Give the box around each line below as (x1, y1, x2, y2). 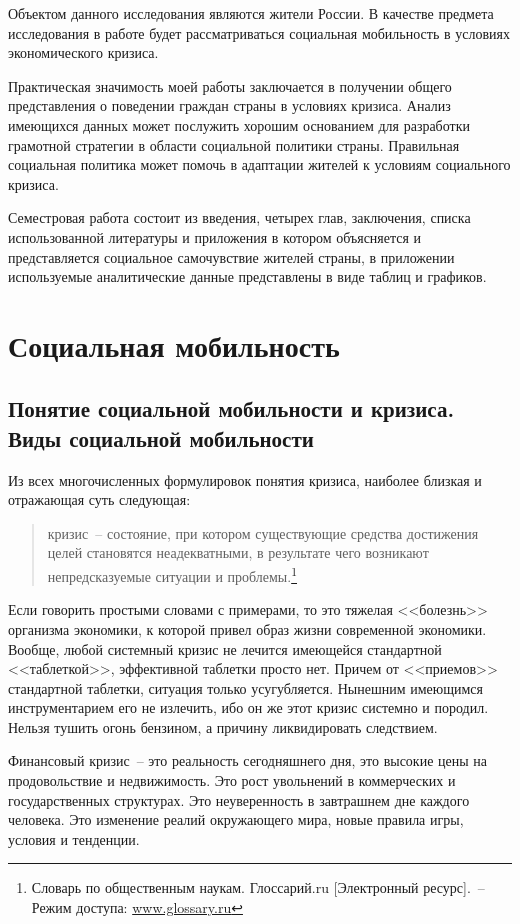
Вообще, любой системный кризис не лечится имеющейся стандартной (8, 638, 442, 659)
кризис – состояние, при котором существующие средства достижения (47, 522, 479, 543)
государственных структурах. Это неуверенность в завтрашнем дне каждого (8, 789, 470, 810)
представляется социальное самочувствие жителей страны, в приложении (8, 246, 455, 267)
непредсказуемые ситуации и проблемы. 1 (47, 563, 298, 586)
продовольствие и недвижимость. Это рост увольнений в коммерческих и (8, 770, 456, 791)
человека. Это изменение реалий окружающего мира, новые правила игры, (8, 809, 464, 830)
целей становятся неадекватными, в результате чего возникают (47, 542, 429, 563)
